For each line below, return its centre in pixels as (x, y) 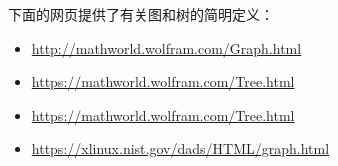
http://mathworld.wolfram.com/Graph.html (166, 47)
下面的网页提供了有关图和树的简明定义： (141, 14)
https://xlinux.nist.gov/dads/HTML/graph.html (180, 148)
